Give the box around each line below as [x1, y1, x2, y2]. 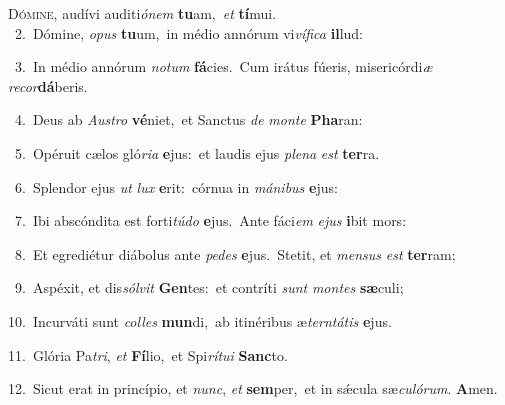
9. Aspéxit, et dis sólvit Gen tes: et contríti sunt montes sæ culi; [14, 277, 404, 298]
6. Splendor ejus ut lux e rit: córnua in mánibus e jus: [14, 176, 338, 197]
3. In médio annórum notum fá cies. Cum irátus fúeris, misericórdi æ [14, 56, 433, 77]
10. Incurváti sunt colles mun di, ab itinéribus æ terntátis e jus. [8, 310, 392, 331]
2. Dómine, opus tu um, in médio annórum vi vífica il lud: [14, 22, 363, 43]
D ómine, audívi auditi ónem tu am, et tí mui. [8, 3, 277, 23]
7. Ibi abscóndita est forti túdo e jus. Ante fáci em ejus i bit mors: [14, 210, 407, 231]
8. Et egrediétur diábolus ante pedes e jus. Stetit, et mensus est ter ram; [14, 243, 456, 264]
